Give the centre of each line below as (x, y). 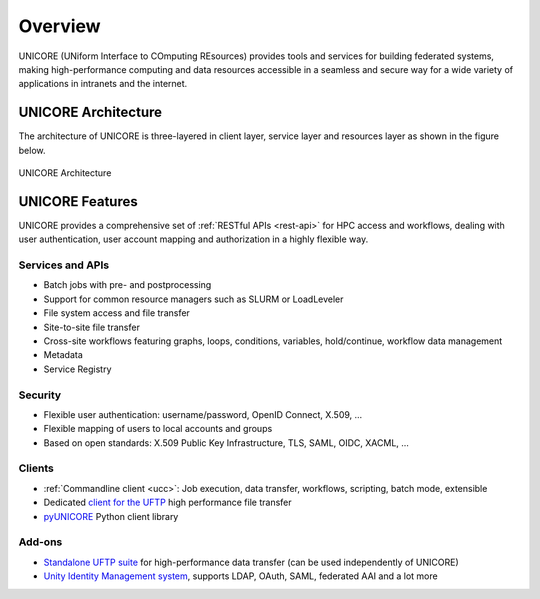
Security (40, 395)
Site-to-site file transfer (91, 327)
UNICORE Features (78, 201)
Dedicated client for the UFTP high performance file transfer (167, 502)
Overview (59, 26)
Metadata (63, 355)
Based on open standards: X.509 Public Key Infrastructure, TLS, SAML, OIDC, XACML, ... (226, 442)
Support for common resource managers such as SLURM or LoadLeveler (193, 299)
